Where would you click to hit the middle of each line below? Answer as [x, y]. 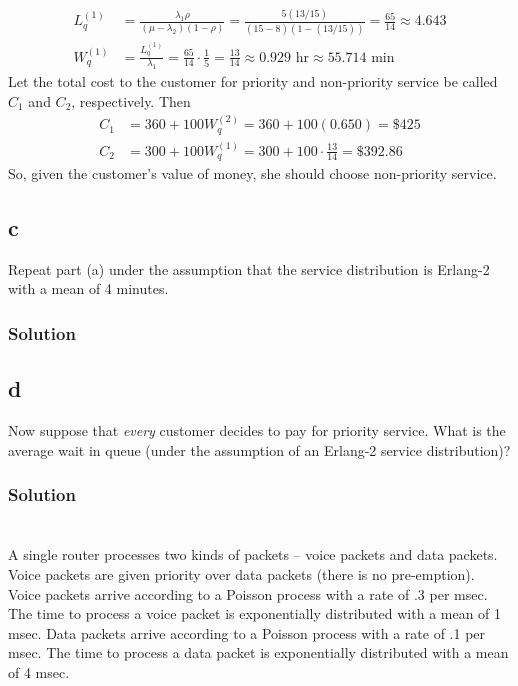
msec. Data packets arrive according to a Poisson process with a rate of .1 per [247, 632]
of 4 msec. [39, 671]
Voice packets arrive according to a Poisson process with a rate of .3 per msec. [248, 593]
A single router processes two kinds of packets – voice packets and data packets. [253, 554]
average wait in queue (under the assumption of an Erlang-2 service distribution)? [259, 449]
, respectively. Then [131, 100]
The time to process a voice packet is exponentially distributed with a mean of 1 [255, 613]
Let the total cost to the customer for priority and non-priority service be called [253, 81]
